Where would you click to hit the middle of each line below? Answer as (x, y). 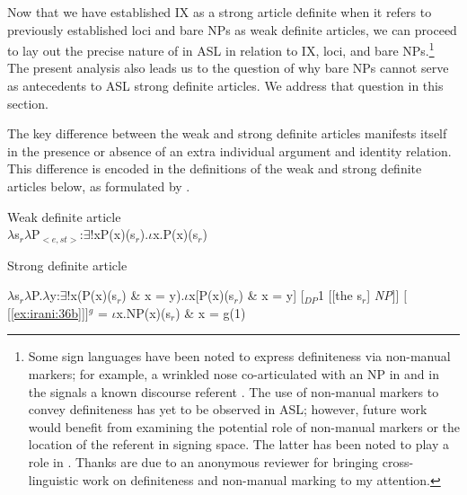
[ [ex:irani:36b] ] (46, 312)
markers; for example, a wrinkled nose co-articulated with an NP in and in (233, 374)
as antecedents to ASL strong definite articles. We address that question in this (225, 86)
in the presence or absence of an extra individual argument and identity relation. (229, 150)
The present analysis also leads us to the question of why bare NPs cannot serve (228, 68)
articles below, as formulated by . (99, 186)
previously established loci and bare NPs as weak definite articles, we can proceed (232, 29)
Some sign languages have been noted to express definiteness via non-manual (239, 356)
